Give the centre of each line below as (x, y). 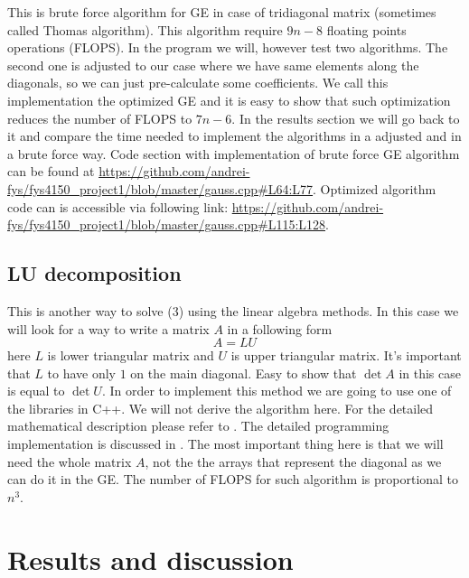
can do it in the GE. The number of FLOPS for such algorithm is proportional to (233, 479)
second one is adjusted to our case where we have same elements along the (213, 65)
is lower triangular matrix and (131, 355)
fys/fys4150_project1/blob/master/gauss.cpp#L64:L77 (160, 188)
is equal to (36, 391)
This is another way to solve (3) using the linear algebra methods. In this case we (233, 310)
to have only (81, 373)
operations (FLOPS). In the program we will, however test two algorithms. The (228, 47)
